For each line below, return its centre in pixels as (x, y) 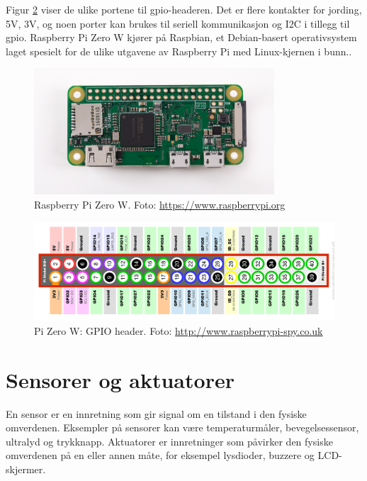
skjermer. (26, 469)
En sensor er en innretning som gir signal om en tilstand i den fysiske (156, 413)
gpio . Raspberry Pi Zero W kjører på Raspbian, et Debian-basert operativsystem (181, 37)
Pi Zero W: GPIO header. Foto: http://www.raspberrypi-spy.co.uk (179, 330)
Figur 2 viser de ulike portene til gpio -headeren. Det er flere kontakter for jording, (184, 9)
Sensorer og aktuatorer (120, 379)
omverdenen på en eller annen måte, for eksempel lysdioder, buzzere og (160, 455)
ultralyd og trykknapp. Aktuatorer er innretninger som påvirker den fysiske (169, 441)
